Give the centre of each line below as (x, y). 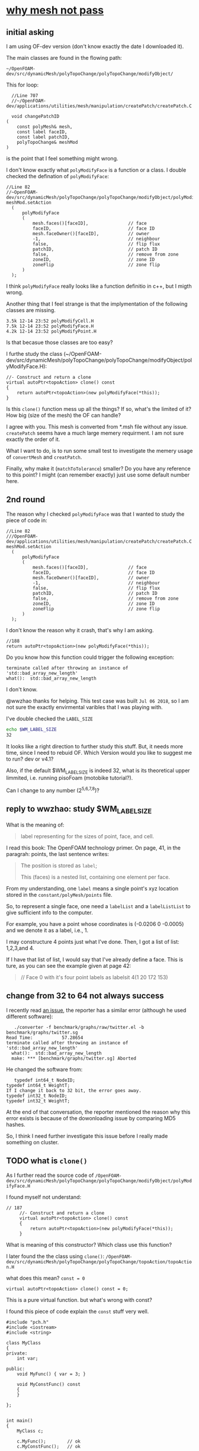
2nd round (26, 500)
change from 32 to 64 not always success (85, 996)
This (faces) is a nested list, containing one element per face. (95, 877)
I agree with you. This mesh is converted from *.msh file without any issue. (97, 427)
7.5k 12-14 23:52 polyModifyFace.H (50, 326)
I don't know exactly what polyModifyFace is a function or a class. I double (96, 170)
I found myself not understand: (44, 1197)
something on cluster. (33, 1142)
